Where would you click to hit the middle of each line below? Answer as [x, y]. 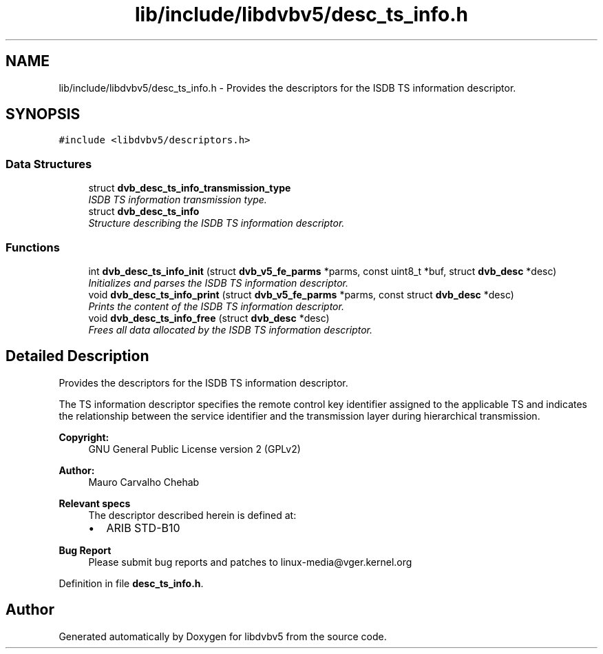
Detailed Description [77, 356]
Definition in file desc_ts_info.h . [131, 583]
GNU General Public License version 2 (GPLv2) [194, 449]
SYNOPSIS [43, 114]
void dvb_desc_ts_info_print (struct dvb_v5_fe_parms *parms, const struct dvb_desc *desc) [301, 294]
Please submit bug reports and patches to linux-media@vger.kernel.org [250, 562]
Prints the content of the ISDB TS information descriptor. [216, 306]
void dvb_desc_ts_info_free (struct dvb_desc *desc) [209, 318]
